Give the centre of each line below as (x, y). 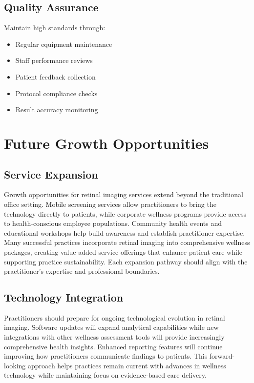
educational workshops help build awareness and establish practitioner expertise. (125, 232)
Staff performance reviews (54, 60)
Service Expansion (51, 174)
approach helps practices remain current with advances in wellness (127, 365)
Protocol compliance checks (56, 93)
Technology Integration (64, 297)
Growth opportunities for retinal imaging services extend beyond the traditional (124, 194)
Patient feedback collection (55, 76)
